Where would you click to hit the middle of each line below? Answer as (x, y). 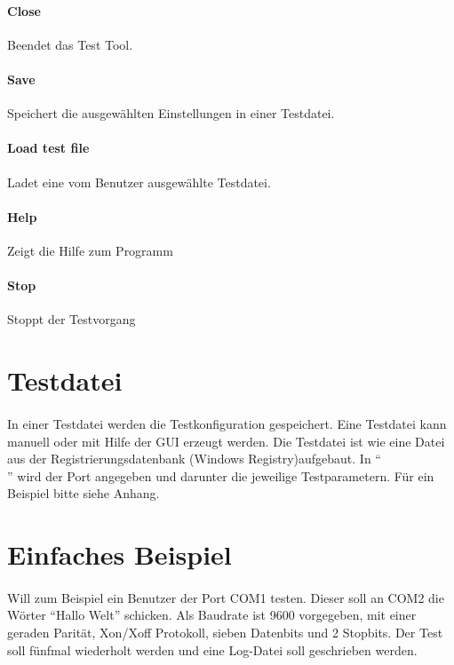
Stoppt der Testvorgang (72, 319)
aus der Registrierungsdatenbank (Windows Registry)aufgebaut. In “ (194, 459)
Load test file (48, 148)
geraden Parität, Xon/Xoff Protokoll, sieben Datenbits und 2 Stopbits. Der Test (225, 633)
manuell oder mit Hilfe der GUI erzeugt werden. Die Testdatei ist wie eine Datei (226, 441)
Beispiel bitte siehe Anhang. (84, 493)
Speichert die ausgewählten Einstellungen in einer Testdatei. (171, 113)
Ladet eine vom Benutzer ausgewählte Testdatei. (139, 182)
